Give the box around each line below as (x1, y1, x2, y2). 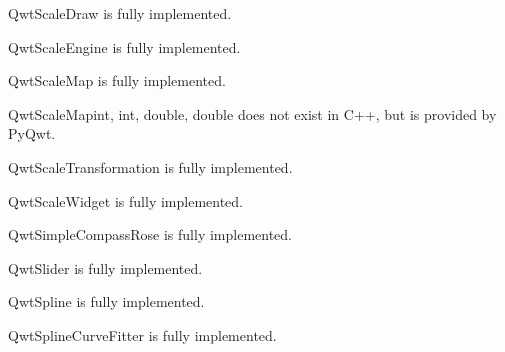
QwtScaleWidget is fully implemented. (8, 190, 243, 211)
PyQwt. (8, 123, 56, 144)
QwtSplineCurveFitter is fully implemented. (8, 324, 277, 345)
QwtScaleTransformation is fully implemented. (8, 156, 293, 177)
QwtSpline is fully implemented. (8, 291, 205, 312)
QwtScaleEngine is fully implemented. (8, 36, 241, 57)
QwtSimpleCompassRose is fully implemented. (8, 224, 293, 245)
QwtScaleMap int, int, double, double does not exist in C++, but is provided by (8, 103, 497, 124)
